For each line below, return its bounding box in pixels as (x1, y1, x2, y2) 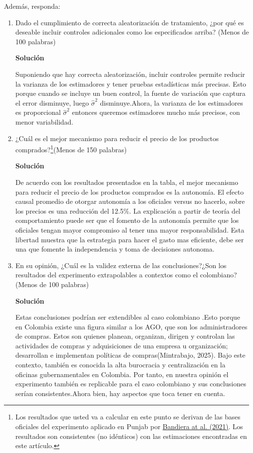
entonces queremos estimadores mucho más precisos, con (72, 107, 240, 117)
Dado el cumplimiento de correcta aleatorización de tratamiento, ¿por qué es (15, 17, 244, 27)
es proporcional (15, 107, 61, 117)
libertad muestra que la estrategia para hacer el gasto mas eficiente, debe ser (15, 234, 244, 244)
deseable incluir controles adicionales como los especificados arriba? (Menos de (15, 27, 249, 37)
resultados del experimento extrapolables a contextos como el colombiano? (15, 270, 237, 280)
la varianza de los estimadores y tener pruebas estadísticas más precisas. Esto (15, 78, 246, 89)
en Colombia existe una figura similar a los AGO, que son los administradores (15, 321, 248, 331)
